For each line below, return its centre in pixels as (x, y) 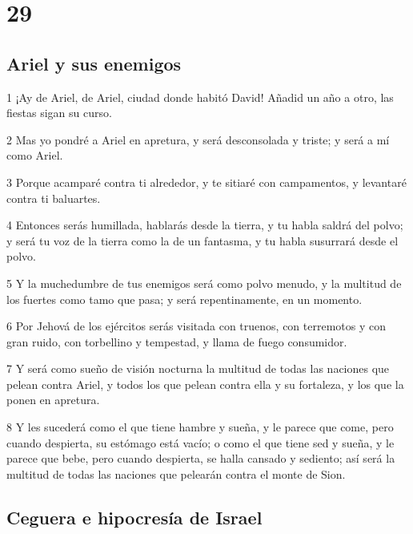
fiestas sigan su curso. (59, 113)
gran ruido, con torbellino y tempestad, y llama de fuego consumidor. (177, 341)
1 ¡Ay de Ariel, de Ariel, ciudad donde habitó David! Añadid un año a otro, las (200, 97)
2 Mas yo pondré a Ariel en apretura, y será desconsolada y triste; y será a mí (198, 139)
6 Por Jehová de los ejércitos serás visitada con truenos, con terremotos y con (196, 326)
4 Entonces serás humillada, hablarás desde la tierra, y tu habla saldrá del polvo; (205, 225)
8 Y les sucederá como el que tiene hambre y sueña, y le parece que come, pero (200, 427)
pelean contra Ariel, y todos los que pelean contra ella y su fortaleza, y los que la (205, 384)
